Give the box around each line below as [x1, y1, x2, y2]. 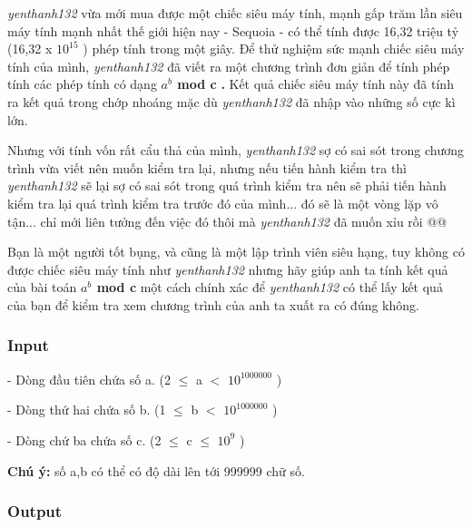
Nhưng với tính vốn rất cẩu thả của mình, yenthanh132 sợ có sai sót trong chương [7, 141, 465, 160]
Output [7, 500, 63, 522]
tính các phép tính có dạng [7, 74, 157, 93]
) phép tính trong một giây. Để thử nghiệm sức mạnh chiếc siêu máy [83, 39, 465, 58]
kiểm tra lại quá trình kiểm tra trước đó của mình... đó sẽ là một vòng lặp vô [7, 193, 438, 212]
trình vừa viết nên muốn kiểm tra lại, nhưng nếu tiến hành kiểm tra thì [7, 158, 408, 177]
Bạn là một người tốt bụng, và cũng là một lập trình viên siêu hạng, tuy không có [7, 242, 465, 261]
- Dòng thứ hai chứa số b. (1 [7, 400, 166, 419]
